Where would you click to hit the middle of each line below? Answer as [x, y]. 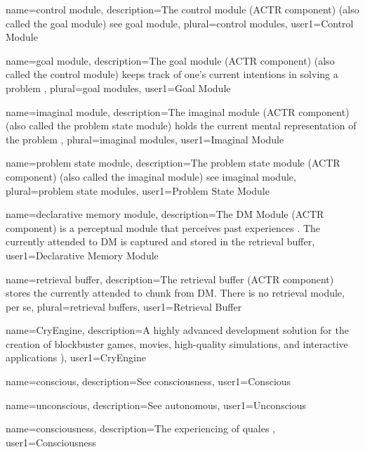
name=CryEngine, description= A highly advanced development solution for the [177, 330]
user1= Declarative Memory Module [82, 255]
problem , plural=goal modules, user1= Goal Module [118, 88]
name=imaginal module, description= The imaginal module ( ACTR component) [178, 111]
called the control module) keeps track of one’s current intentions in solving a [172, 74]
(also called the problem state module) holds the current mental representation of [181, 125]
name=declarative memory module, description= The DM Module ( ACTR [165, 214]
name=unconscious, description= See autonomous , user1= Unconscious [156, 405]
